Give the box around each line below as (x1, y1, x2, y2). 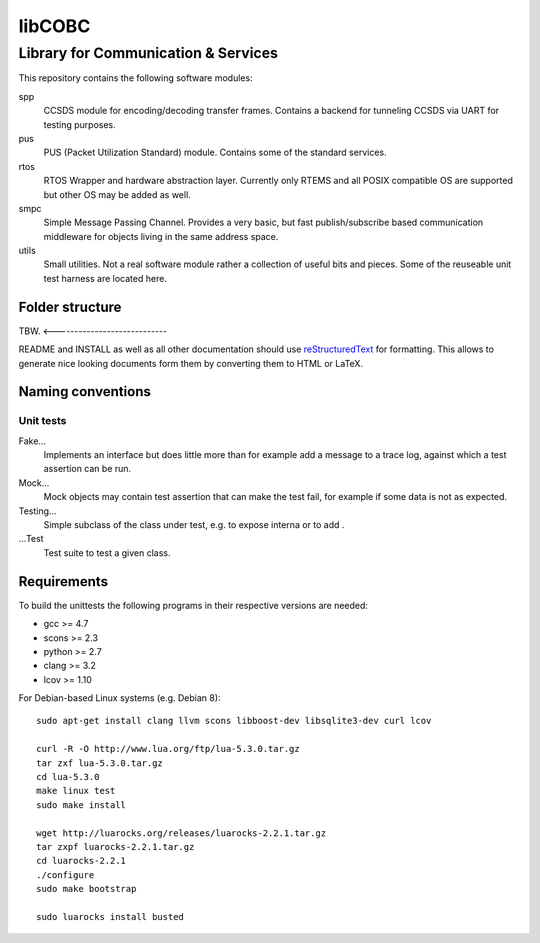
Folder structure (18, 298, 122, 315)
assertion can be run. (43, 463, 132, 475)
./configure (36, 869, 95, 880)
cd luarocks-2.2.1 (36, 855, 127, 867)
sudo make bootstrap (36, 883, 137, 895)
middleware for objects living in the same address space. (43, 230, 279, 242)
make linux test (36, 785, 116, 797)
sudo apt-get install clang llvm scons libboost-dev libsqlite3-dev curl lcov (36, 715, 432, 727)
